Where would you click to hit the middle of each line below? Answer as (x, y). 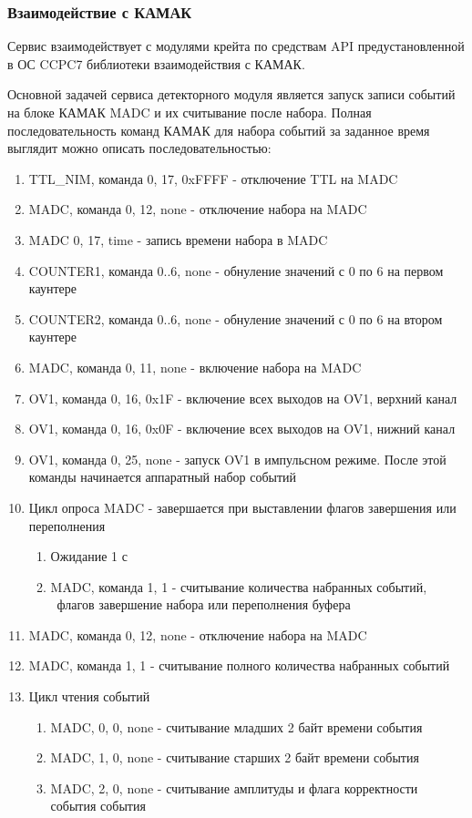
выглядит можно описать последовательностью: (139, 148)
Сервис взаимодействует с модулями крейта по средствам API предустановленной (236, 46)
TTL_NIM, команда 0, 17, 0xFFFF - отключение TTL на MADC (213, 178)
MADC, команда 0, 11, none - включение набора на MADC (195, 367)
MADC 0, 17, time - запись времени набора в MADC (178, 239)
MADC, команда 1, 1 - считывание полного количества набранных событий (239, 665)
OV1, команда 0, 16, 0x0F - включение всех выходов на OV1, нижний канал (242, 429)
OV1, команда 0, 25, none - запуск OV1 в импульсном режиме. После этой (237, 459)
